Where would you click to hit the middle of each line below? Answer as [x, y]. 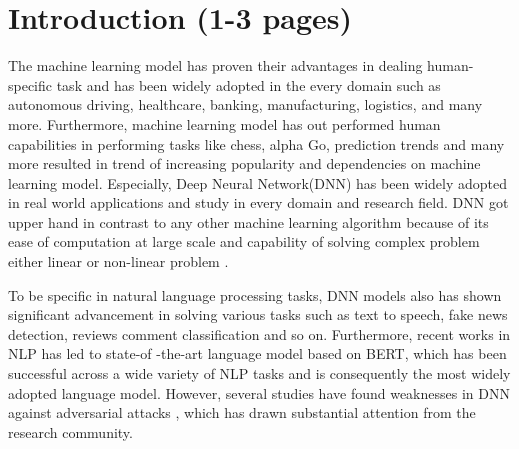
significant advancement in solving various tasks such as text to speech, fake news [258, 314]
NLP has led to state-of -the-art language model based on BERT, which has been [257, 353]
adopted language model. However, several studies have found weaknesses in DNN [259, 392]
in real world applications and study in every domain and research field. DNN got [258, 202]
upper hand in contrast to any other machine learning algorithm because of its [248, 221]
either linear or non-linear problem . [118, 261]
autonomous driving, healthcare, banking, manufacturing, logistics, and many [245, 104]
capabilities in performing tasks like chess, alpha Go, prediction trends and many [256, 143]
